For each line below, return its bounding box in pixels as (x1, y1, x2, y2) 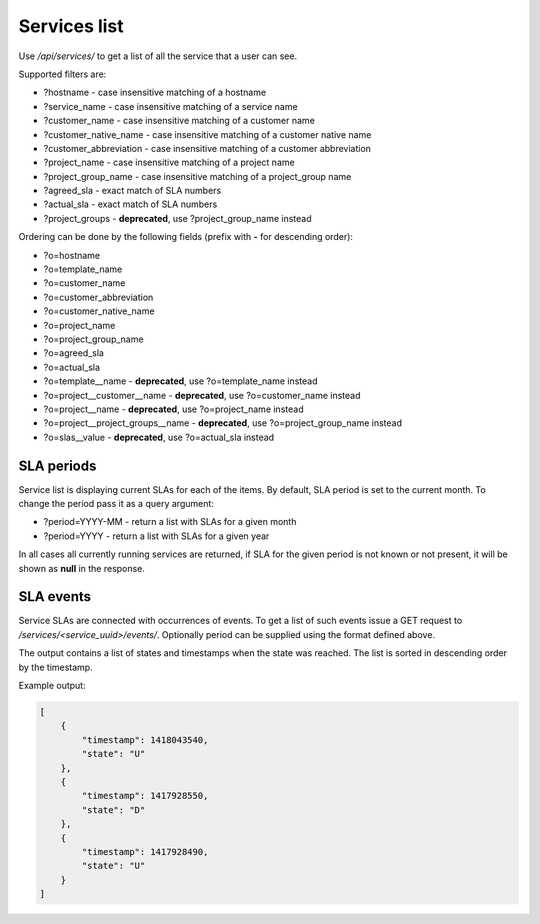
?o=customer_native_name (43, 305, 155, 317)
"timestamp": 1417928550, (81, 790, 209, 802)
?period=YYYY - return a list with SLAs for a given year (43, 530, 270, 542)
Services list (18, 15, 124, 37)
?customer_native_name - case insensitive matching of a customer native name (43, 128, 372, 140)
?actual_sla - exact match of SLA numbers (43, 198, 218, 210)
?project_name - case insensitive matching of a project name (43, 156, 295, 169)
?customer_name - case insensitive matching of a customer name (43, 115, 315, 127)
